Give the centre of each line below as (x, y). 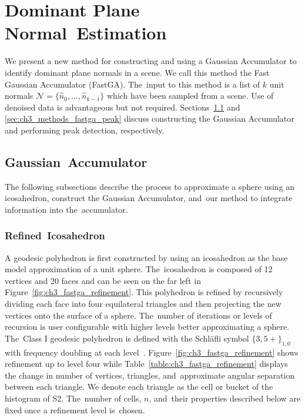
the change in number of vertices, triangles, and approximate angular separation (150, 375)
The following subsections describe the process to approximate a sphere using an (150, 186)
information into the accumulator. (66, 209)
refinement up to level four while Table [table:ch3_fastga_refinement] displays (146, 364)
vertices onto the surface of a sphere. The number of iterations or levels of (138, 315)
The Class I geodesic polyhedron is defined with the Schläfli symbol (127, 338)
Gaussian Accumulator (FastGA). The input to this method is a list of (133, 84)
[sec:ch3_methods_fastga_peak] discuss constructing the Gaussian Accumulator (150, 118)
